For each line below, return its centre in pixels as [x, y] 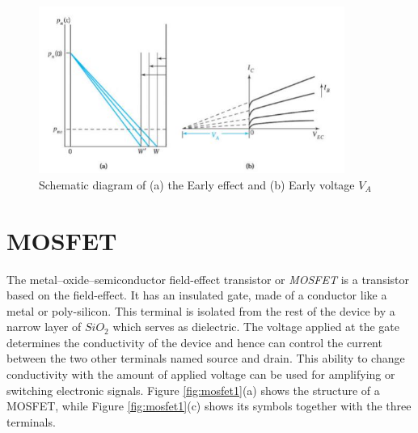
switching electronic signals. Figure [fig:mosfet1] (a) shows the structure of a [193, 390]
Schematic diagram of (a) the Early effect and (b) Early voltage [197, 184]
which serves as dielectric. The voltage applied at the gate [256, 327]
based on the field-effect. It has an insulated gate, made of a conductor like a [197, 295]
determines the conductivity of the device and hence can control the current [194, 342]
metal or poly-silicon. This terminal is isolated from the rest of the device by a [201, 310]
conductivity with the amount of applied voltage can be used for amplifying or [201, 374]
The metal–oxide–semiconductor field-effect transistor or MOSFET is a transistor [208, 279]
